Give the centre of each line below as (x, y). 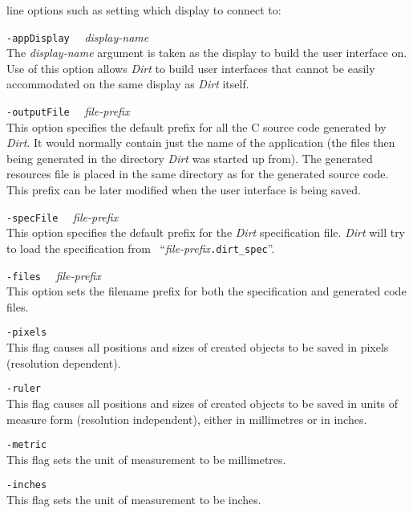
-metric (27, 445)
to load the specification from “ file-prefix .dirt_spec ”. (141, 248)
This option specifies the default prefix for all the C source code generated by (196, 126)
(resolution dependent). (64, 362)
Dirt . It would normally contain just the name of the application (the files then (201, 142)
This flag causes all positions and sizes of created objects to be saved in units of (202, 403)
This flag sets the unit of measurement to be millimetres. (146, 459)
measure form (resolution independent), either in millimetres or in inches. (187, 419)
